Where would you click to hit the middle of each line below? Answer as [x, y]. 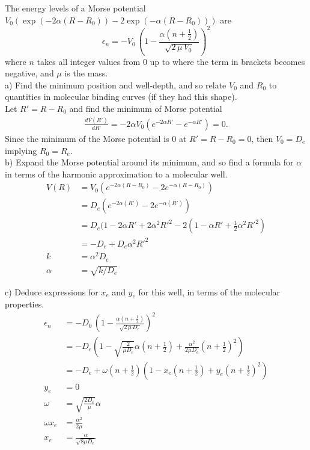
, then [262, 138]
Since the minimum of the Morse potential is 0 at [96, 138]
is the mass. [86, 73]
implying [21, 150]
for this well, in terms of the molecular [209, 291]
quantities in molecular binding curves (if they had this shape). [121, 97]
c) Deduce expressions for [52, 291]
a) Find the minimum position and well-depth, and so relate [116, 85]
